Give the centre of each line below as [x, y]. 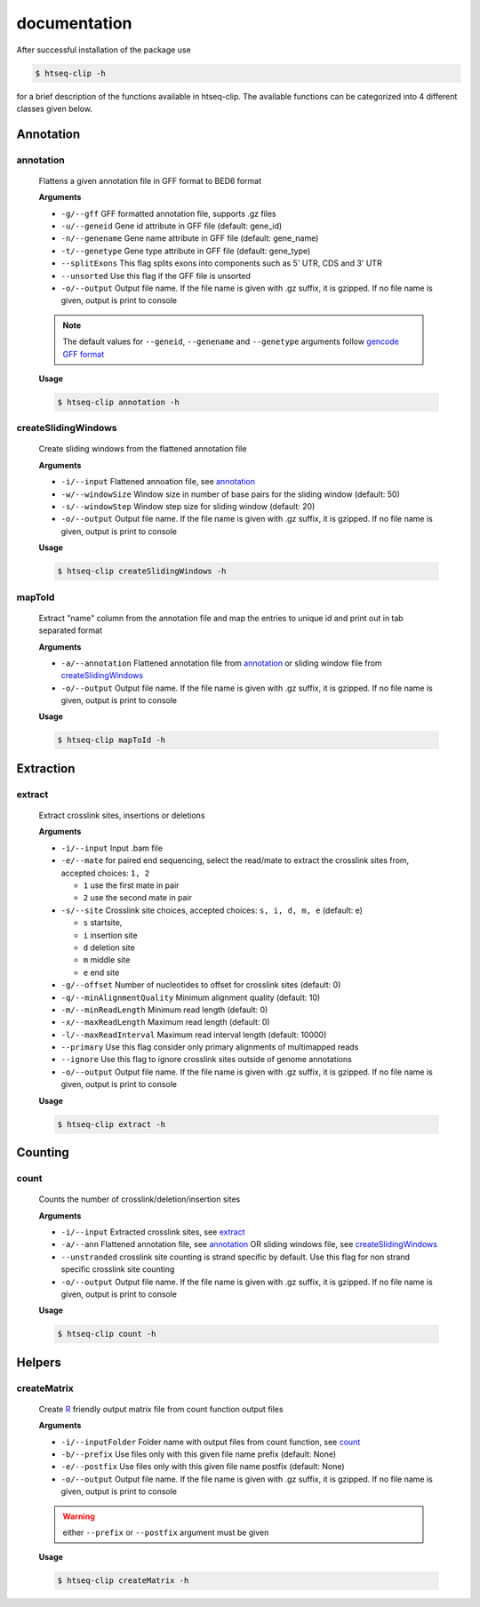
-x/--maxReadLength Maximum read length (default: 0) [165, 1022]
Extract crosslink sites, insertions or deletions [122, 815]
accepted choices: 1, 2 [105, 873]
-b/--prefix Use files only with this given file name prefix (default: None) [199, 1454]
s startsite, [103, 923]
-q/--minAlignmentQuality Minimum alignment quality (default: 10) [191, 997]
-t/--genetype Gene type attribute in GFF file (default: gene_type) [186, 251]
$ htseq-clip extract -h [112, 1124]
